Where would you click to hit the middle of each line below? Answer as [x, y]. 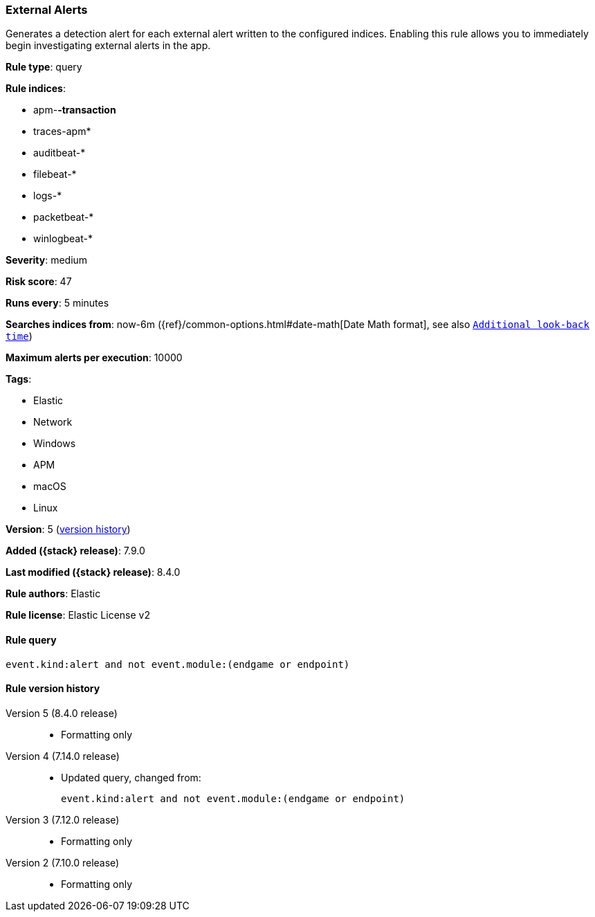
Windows [55, 444]
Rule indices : [36, 89]
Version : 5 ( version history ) [68, 529]
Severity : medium [47, 260]
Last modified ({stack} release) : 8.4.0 [93, 572]
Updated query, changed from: [131, 777]
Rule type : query [44, 67]
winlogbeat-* [63, 239]
